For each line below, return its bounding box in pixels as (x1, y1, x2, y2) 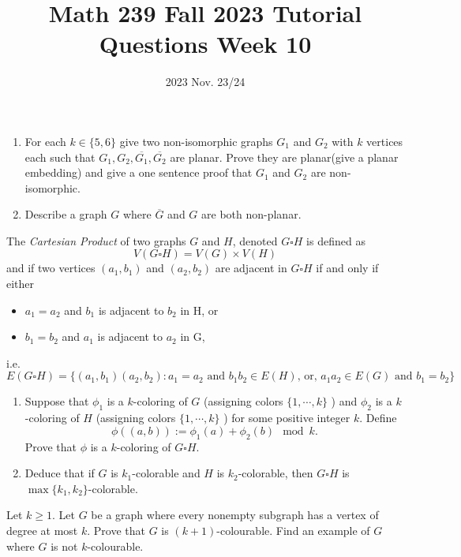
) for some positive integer (223, 409, 350, 426)
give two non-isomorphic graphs (119, 133, 273, 149)
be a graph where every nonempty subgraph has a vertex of (91, 507, 379, 523)
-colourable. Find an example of (216, 522, 370, 538)
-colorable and (132, 465, 201, 481)
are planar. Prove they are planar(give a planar (170, 148, 399, 165)
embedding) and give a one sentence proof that (24, 164, 253, 181)
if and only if (316, 260, 379, 276)
